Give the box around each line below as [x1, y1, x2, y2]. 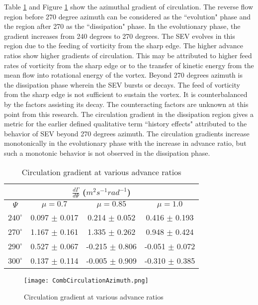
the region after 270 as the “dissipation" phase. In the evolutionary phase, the [4, 21, 241, 31]
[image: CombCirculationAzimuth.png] [24, 277, 149, 285]
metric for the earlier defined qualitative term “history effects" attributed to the [4, 118, 247, 129]
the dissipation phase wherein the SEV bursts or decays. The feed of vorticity [4, 79, 240, 90]
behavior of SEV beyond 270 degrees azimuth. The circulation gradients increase [4, 128, 250, 138]
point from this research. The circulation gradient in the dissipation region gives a [4, 108, 254, 119]
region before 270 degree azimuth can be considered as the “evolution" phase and [4, 11, 251, 21]
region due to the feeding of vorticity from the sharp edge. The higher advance [4, 40, 243, 51]
